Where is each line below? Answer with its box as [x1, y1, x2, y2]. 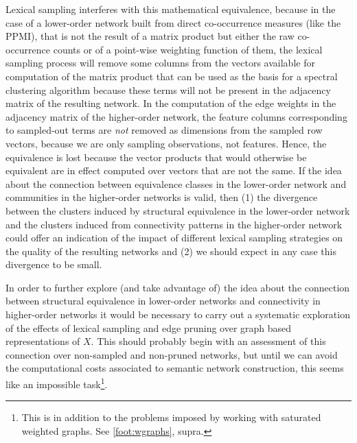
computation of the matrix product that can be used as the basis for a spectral [5, 69, 338, 83]
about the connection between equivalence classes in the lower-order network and [5, 176, 347, 191]
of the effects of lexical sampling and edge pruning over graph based [5, 320, 292, 335]
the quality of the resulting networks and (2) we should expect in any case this [5, 243, 336, 258]
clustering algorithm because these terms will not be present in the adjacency [5, 82, 331, 97]
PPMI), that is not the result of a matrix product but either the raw [5, 29, 295, 43]
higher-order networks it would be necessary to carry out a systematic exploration [5, 307, 350, 322]
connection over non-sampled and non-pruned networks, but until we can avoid [5, 347, 338, 361]
